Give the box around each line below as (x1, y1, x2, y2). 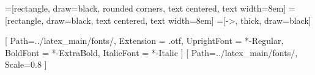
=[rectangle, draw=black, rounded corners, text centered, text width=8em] (5, 2, 286, 14)
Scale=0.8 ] (5, 58, 47, 71)
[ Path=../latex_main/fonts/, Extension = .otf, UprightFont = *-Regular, (5, 34, 284, 47)
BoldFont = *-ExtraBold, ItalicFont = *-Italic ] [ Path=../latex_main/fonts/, (5, 46, 298, 59)
